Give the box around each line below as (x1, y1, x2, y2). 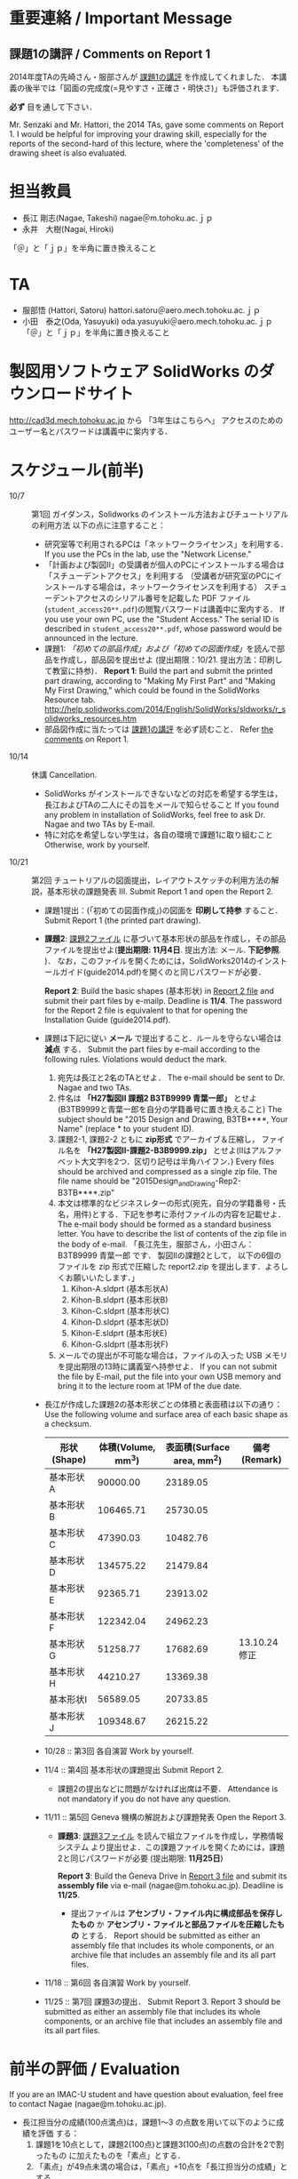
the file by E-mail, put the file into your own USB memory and (57, 1371, 282, 1382)
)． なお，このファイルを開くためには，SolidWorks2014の (43, 955, 257, 965)
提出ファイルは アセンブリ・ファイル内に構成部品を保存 (70, 1908, 275, 1919)
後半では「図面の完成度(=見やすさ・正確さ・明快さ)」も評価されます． (24, 83, 284, 93)
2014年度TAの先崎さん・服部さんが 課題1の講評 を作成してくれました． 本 (9, 72, 279, 82)
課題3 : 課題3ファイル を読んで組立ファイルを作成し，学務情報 (57, 1831, 284, 1841)
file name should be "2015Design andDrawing (57, 1175, 216, 1188)
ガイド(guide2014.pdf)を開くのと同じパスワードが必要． (59, 966, 266, 977)
